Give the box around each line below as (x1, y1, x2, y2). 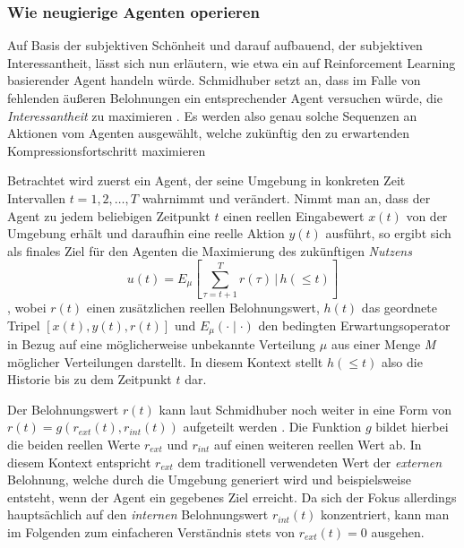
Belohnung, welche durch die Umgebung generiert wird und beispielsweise (7, 470, 411, 489)
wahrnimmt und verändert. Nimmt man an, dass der (142, 188, 431, 207)
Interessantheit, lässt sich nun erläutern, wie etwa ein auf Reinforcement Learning (7, 53, 456, 72)
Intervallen (7, 188, 65, 207)
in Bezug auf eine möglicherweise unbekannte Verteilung (7, 335, 316, 354)
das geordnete (361, 298, 437, 316)
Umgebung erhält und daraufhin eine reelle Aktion (7, 224, 285, 243)
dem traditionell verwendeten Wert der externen (177, 452, 443, 471)
